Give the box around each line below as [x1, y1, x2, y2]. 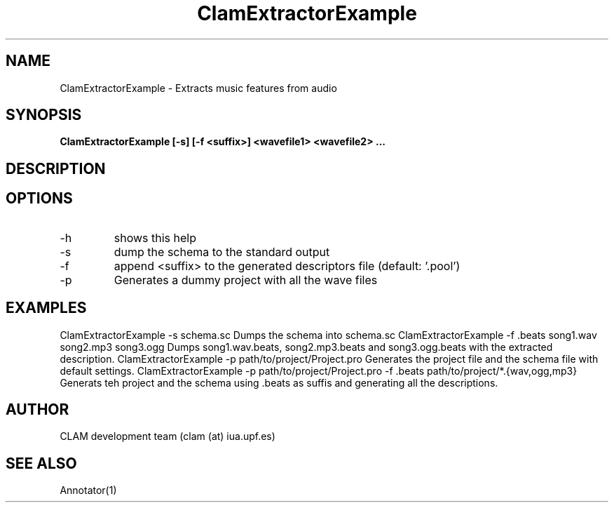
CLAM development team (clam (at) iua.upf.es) [60, 430, 275, 443]
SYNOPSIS [6, 106, 82, 124]
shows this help [114, 230, 197, 245]
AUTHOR [6, 400, 69, 418]
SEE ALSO [6, 454, 77, 472]
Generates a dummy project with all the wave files [114, 272, 378, 287]
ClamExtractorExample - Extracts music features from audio [60, 81, 337, 94]
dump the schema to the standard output [114, 244, 330, 259]
